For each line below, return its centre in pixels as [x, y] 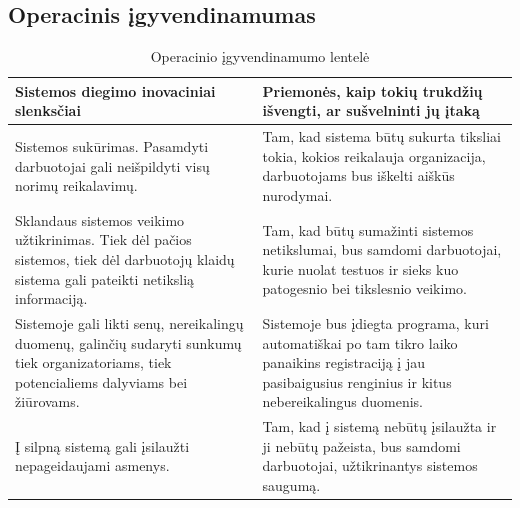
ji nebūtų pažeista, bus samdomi [361, 445]
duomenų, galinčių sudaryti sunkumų [128, 342]
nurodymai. [297, 195]
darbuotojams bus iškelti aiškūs [358, 175]
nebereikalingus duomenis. [343, 401]
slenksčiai [48, 110]
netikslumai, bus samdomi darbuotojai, [382, 249]
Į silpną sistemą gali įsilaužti [102, 445]
